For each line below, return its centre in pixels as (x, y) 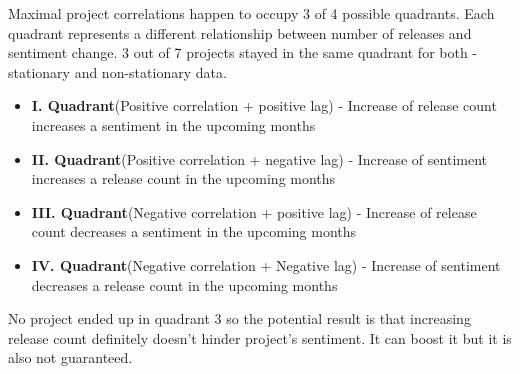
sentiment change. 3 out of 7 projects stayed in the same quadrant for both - (243, 52)
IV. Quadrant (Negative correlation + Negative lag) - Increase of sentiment (266, 264)
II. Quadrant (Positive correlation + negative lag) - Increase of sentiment (259, 158)
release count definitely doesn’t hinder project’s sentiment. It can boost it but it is (260, 337)
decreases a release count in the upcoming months (184, 284)
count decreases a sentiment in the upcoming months (194, 231)
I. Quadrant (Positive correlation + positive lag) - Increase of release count (264, 105)
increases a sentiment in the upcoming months (173, 124)
